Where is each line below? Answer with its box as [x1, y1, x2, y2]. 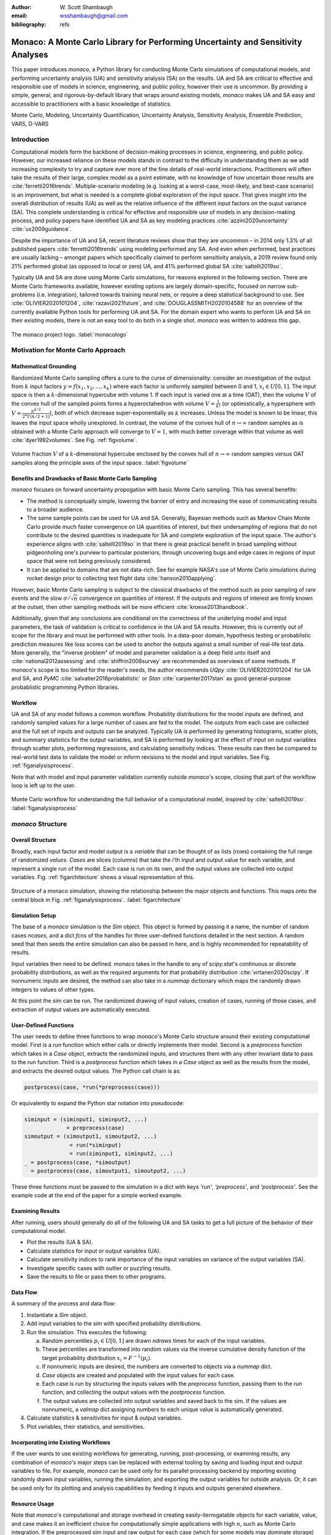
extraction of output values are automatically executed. [11, 1006, 151, 1013]
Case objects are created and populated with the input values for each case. [42, 1371, 235, 1378]
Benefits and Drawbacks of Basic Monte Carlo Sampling [11, 475, 157, 482]
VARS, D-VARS [11, 120, 49, 127]
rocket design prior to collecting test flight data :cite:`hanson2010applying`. [26, 575, 217, 582]
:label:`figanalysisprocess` [11, 804, 78, 812]
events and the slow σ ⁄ [11, 594, 70, 602]
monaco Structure [11, 820, 67, 828]
